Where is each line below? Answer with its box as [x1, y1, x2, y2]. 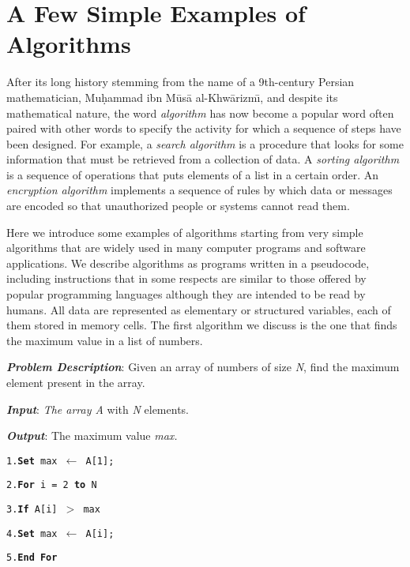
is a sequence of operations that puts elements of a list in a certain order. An [6, 166, 379, 182]
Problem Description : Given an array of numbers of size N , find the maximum [6, 359, 400, 375]
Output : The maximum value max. [6, 427, 178, 444]
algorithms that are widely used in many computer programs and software [6, 239, 366, 256]
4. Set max [6, 528, 58, 539]
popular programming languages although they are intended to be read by [6, 286, 366, 302]
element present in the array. [6, 374, 145, 390]
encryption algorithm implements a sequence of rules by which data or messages [6, 182, 393, 198]
